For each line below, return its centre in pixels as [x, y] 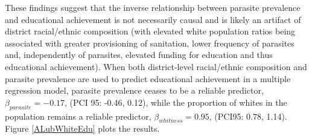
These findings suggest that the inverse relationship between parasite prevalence [153, 7]
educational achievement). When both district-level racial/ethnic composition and [156, 66]
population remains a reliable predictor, [78, 116]
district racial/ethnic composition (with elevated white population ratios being [150, 31]
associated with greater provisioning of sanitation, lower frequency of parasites [150, 43]
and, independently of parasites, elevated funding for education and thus [139, 55]
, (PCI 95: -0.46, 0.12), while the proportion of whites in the [176, 102]
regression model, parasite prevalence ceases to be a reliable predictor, [134, 90]
